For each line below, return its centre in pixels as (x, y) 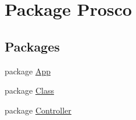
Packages (32, 46)
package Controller (38, 110)
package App (28, 71)
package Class (29, 90)
